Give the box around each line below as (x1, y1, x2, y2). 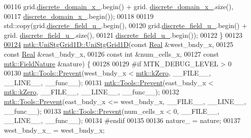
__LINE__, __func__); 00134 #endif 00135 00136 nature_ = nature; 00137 (4, 115, 241, 125)
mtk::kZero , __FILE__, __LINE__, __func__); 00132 (4, 87, 179, 97)
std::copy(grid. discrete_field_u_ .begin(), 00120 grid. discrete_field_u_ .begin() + (4, 20, 248, 31)
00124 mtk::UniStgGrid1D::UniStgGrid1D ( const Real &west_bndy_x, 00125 (4, 39, 233, 49)
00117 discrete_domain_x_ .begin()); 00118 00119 (4, 11, 154, 21)
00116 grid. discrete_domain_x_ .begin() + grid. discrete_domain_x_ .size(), (4, 1, 233, 11)
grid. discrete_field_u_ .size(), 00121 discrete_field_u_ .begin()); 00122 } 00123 (4, 30, 243, 40)
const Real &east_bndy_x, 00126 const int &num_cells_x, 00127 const (4, 48, 219, 59)
